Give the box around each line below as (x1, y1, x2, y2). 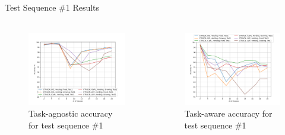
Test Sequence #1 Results (5, 1, 100, 13)
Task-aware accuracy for (184, 107, 273, 119)
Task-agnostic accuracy (28, 107, 113, 119)
